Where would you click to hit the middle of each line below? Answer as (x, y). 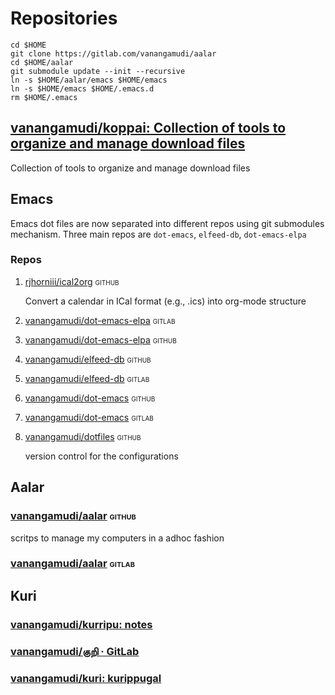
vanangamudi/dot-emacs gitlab (89, 417)
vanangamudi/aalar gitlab (72, 564)
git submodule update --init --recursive (98, 71)
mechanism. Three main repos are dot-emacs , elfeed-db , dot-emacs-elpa (158, 234)
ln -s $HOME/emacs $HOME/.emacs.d (82, 88)
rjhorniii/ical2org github (72, 281)
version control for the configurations (101, 456)
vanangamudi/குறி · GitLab (75, 651)
